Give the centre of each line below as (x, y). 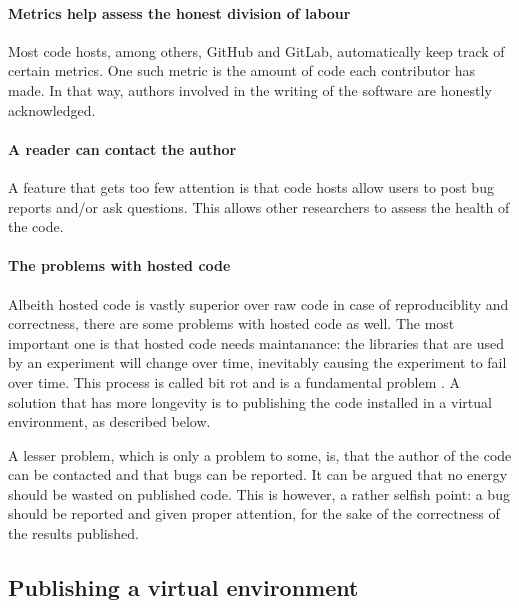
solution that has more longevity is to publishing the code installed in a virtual (250, 401)
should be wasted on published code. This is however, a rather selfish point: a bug (259, 493)
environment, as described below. (109, 421)
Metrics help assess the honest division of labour (179, 12)
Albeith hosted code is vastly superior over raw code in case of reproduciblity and (258, 303)
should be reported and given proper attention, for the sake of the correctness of (254, 513)
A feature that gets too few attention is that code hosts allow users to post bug (251, 186)
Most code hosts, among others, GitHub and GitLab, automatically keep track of (256, 50)
